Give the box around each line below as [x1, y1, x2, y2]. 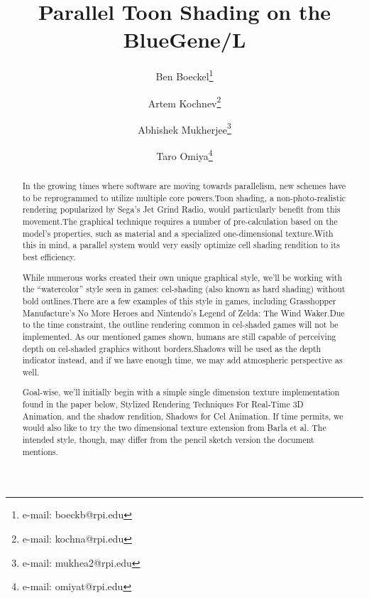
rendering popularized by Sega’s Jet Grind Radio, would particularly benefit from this [22, 203, 341, 215]
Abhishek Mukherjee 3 [138, 119, 231, 137]
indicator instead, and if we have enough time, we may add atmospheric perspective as [22, 354, 343, 366]
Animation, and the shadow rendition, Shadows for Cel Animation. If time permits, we [22, 410, 343, 422]
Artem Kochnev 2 [148, 93, 221, 110]
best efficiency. [22, 251, 76, 263]
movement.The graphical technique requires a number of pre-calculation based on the [22, 215, 338, 228]
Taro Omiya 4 [156, 146, 213, 163]
